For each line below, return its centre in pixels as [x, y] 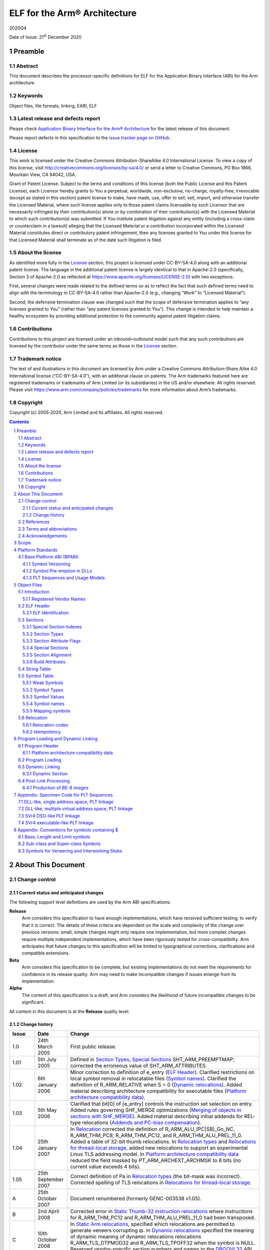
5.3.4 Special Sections [45, 648]
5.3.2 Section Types [43, 634]
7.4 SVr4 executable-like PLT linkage [56, 823]
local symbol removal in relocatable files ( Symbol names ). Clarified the [153, 1078]
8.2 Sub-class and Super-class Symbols [59, 844]
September [51, 1179]
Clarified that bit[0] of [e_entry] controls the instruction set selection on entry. [161, 1103]
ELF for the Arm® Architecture [73, 13]
